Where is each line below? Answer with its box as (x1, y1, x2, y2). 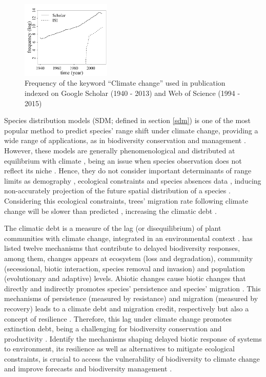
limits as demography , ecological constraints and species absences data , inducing (4, 175, 261, 186)
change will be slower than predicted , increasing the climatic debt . (4, 205, 217, 216)
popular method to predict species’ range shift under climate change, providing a (4, 125, 258, 135)
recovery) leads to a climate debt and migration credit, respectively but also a (4, 303, 249, 313)
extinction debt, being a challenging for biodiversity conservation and (4, 323, 222, 334)
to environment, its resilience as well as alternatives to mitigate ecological (4, 343, 235, 354)
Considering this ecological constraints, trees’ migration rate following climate (4, 195, 249, 206)
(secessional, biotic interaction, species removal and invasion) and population (4, 263, 245, 273)
